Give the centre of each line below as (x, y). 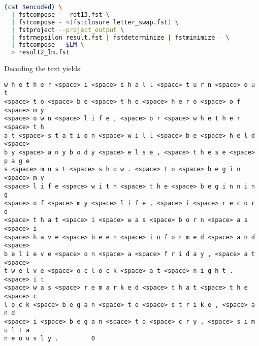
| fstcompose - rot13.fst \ (60, 14)
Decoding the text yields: (43, 68)
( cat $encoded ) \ (33, 7)
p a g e (17, 161)
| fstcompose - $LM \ (48, 45)
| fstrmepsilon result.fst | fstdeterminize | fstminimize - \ (121, 37)
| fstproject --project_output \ (68, 30)
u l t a (17, 330)
